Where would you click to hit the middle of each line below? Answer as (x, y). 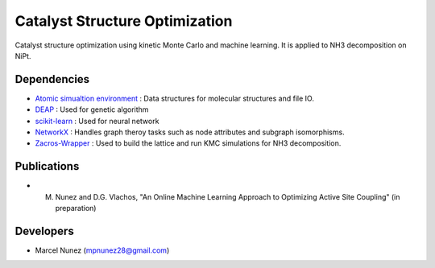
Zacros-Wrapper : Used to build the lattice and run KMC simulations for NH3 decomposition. (188, 143)
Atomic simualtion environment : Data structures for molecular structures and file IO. (174, 98)
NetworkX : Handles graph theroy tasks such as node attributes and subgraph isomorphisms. (190, 132)
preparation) (76, 208)
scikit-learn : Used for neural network (97, 121)
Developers (44, 231)
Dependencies (52, 79)
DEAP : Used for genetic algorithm (92, 109)
